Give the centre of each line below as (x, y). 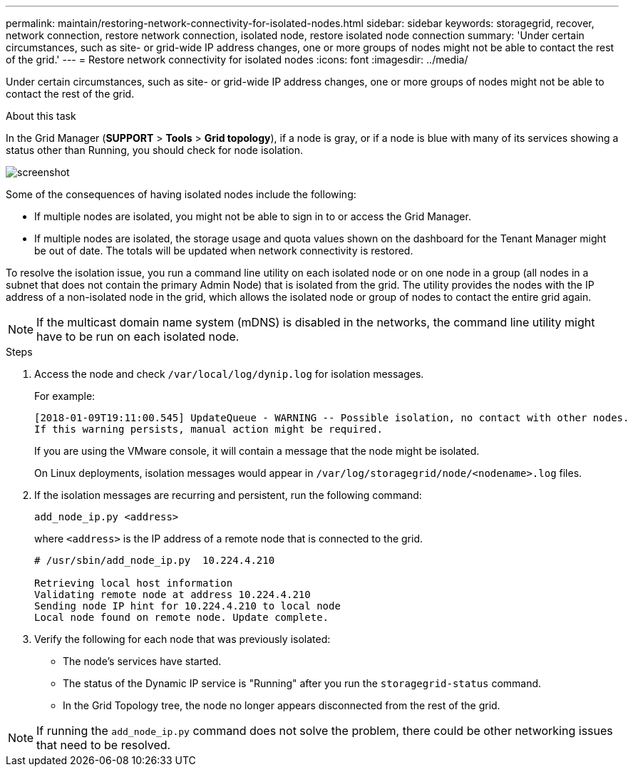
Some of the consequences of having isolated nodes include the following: (181, 194)
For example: (65, 396)
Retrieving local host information (134, 583)
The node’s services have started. (142, 661)
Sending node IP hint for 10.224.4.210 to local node (187, 606)
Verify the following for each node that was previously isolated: (182, 639)
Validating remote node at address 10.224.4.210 (173, 595)
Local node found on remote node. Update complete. (182, 617)
